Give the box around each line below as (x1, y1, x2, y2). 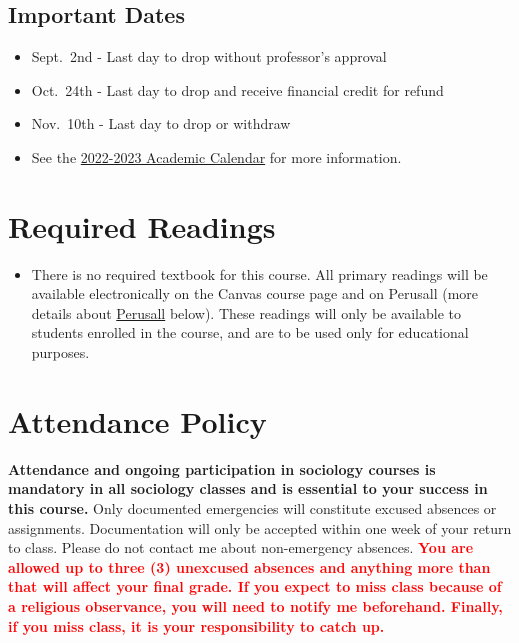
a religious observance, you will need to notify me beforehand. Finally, (8, 595, 503, 616)
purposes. (31, 342, 90, 363)
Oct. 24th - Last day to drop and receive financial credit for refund (31, 79, 444, 100)
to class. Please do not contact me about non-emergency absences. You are (8, 537, 474, 558)
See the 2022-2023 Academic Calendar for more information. (31, 146, 402, 167)
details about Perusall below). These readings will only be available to (31, 302, 461, 323)
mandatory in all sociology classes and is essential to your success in (8, 478, 488, 499)
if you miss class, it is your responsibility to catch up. (8, 615, 385, 636)
